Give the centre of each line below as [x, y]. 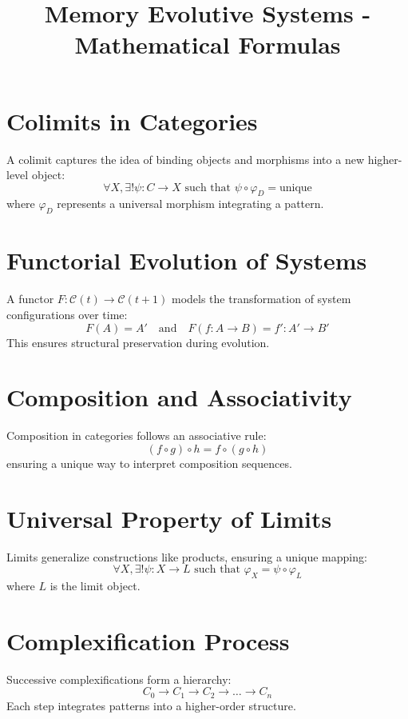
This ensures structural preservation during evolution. [138, 342]
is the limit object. [95, 586]
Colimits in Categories [132, 120]
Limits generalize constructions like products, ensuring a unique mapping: [187, 556]
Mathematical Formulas [208, 44]
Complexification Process [148, 640]
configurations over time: [67, 314]
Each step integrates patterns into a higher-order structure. [151, 705]
